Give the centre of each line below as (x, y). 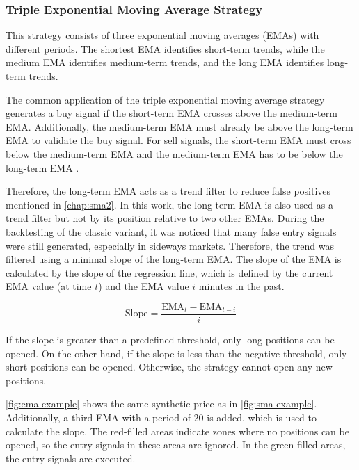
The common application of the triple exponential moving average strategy (165, 99)
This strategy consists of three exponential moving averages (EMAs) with (162, 35)
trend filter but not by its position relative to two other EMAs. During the (165, 218)
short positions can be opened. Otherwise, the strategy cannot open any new (169, 367)
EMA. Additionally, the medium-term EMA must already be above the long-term (179, 126)
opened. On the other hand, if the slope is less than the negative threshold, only (176, 353)
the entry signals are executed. (71, 458)
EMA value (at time (49, 286)
